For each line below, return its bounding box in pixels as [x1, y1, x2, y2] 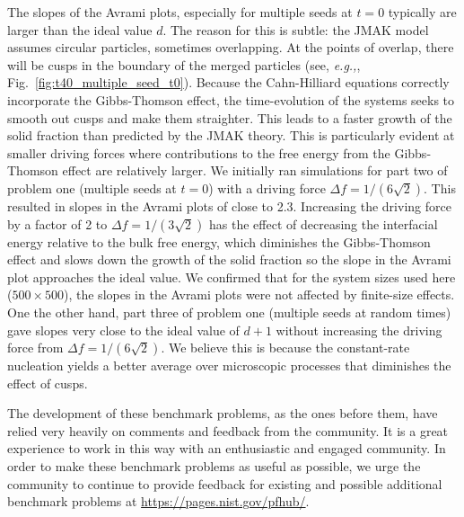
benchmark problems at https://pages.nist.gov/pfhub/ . [7, 492, 310, 511]
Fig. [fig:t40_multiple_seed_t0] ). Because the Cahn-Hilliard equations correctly [7, 73, 450, 92]
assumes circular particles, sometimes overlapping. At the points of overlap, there [7, 38, 454, 57]
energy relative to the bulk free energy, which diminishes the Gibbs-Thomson [7, 232, 431, 251]
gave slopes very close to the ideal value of [7, 320, 240, 339]
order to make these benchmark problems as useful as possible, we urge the [7, 457, 421, 476]
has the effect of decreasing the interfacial [209, 214, 438, 233]
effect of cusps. [7, 373, 88, 392]
